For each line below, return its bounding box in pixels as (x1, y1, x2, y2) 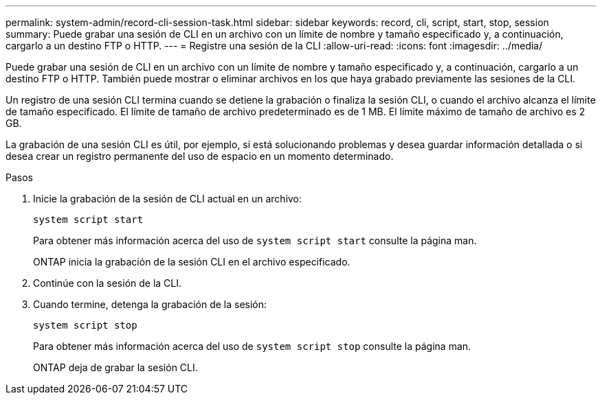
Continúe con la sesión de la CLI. (33, 277, 182, 289)
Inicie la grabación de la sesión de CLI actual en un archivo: (33, 193, 302, 204)
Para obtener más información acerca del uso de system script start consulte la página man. (33, 235, 477, 246)
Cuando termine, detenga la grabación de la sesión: (33, 298, 267, 310)
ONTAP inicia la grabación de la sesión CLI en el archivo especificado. (33, 256, 350, 268)
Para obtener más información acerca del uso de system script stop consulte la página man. (33, 340, 471, 352)
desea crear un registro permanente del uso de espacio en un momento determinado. (5, 150, 394, 162)
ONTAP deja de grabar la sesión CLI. (33, 362, 198, 373)
